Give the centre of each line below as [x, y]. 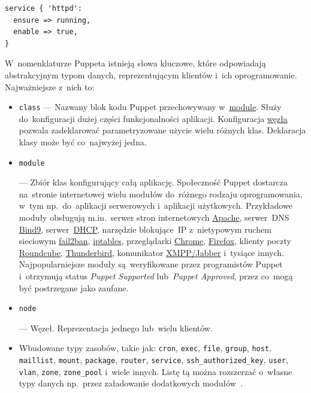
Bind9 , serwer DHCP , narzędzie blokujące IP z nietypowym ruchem [145, 229]
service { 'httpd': [43, 8]
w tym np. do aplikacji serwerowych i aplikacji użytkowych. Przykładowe [156, 205]
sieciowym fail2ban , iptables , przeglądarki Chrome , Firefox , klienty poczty [155, 241]
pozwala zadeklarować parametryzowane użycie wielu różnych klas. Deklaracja [162, 130]
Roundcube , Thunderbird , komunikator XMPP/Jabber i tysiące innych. [151, 252]
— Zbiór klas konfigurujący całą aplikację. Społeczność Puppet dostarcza [153, 182]
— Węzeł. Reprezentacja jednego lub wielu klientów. [116, 327]
